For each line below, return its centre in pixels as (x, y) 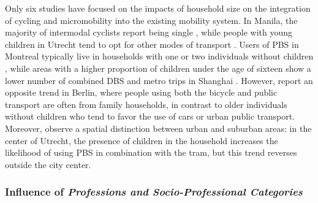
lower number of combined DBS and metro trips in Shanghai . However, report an (159, 80)
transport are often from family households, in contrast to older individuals (146, 104)
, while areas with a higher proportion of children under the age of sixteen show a (158, 68)
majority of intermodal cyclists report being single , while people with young (149, 32)
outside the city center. (48, 164)
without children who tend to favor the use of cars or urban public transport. (150, 116)
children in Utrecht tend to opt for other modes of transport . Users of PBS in (152, 44)
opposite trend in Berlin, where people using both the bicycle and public (141, 92)
